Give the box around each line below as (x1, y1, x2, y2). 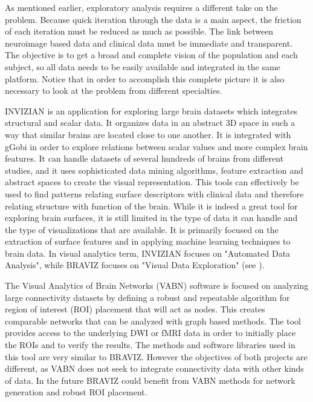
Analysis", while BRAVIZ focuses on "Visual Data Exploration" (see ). (5, 259, 265, 271)
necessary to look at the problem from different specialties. (5, 84, 222, 97)
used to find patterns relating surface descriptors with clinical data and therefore (5, 187, 304, 200)
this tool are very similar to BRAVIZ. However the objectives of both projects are (5, 350, 308, 363)
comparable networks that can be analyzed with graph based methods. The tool (5, 314, 301, 327)
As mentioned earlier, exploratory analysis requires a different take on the (5, 1, 278, 13)
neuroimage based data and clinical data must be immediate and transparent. (5, 36, 292, 49)
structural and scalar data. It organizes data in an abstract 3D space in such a (5, 116, 295, 129)
